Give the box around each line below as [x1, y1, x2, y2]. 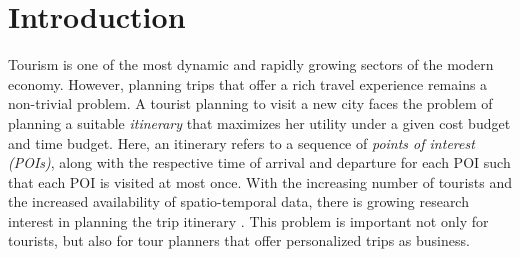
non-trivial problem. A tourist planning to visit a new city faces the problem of [8, 93, 493, 114]
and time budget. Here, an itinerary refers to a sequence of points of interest [8, 132, 475, 153]
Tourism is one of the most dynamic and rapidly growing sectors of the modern [8, 54, 494, 75]
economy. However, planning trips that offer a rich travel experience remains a [8, 73, 488, 94]
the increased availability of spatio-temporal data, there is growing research [8, 191, 469, 212]
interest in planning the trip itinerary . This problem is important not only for [8, 210, 489, 231]
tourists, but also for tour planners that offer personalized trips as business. [8, 230, 470, 251]
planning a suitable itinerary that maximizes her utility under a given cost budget [8, 112, 511, 133]
